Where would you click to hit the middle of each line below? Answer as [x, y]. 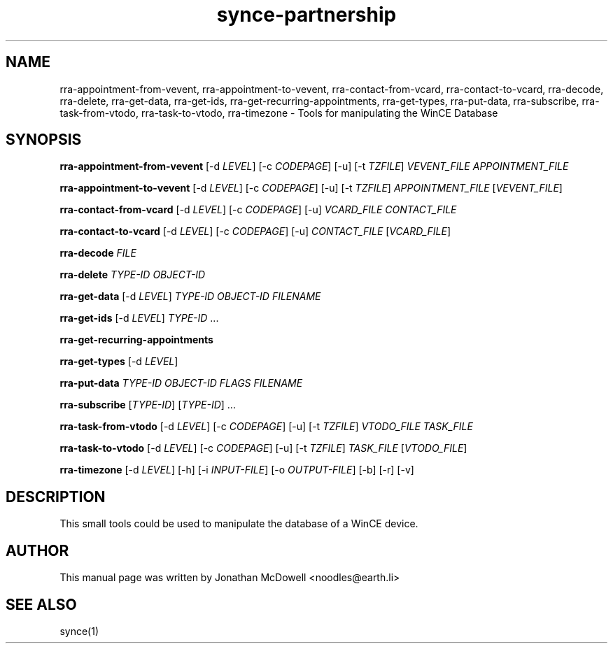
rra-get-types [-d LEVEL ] [119, 362]
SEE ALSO [41, 604]
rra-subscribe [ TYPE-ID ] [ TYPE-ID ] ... [148, 405]
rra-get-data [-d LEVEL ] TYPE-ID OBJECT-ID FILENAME [190, 297]
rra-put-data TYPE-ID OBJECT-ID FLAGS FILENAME [181, 383]
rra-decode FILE [98, 253]
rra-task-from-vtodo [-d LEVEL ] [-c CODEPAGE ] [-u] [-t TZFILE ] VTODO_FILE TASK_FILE [266, 427]
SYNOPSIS [44, 140]
